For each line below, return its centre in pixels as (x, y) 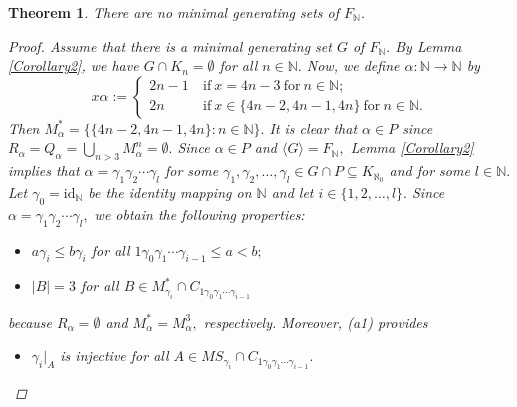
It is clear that (313, 127)
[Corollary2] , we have (73, 65)
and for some (429, 170)
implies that (44, 170)
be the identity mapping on (170, 191)
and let (292, 191)
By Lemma (428, 45)
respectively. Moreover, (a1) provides (315, 321)
